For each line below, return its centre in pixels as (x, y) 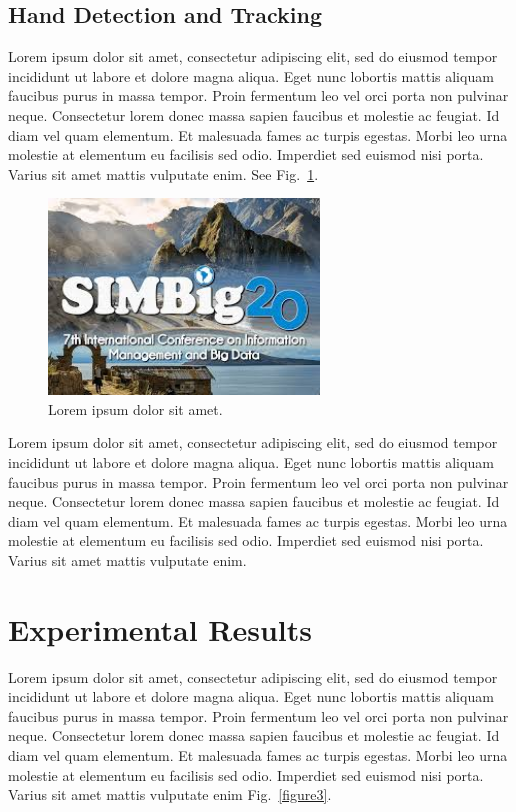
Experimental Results (160, 628)
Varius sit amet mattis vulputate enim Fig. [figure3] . (170, 794)
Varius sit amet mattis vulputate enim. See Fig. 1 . (163, 173)
